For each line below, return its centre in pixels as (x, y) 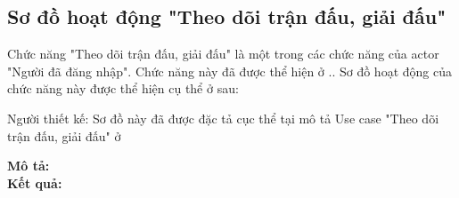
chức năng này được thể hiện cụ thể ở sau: (123, 88)
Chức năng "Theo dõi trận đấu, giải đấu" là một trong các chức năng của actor (223, 54)
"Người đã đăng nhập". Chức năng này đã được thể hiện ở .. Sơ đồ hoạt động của (229, 71)
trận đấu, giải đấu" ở (64, 135)
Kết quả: (35, 182)
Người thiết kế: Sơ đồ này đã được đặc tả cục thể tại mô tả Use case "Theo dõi (223, 118)
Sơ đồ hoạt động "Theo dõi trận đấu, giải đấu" (227, 16)
